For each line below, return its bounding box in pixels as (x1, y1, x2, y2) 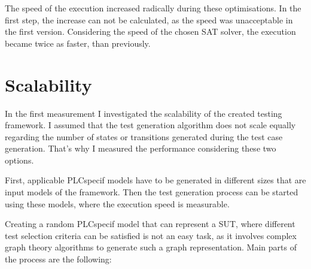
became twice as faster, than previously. (5, 37, 151, 49)
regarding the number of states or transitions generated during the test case (5, 130, 283, 143)
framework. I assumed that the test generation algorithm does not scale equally (5, 119, 296, 131)
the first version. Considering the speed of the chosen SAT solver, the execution (5, 25, 296, 38)
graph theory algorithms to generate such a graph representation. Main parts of (5, 241, 297, 253)
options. (5, 153, 34, 166)
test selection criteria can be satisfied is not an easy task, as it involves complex (5, 229, 297, 241)
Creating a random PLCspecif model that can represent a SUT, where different (5, 217, 295, 230)
